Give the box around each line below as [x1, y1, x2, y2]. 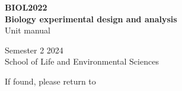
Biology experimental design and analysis [5, 12, 177, 25]
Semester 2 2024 [5, 43, 63, 56]
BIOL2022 [5, 1, 47, 13]
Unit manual [5, 24, 51, 36]
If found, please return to [5, 75, 96, 87]
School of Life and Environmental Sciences [5, 55, 159, 68]
